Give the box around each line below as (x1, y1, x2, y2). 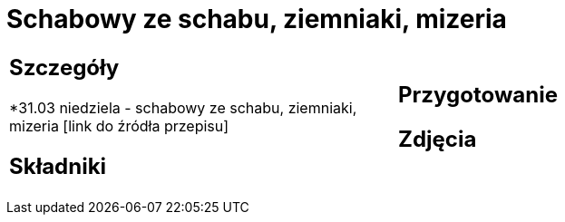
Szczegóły (9, 53, 120, 81)
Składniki (9, 152, 107, 179)
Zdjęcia (398, 125, 477, 152)
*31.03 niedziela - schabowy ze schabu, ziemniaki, (9, 98, 357, 117)
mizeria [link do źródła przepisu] (9, 116, 229, 135)
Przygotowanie (398, 81, 558, 108)
